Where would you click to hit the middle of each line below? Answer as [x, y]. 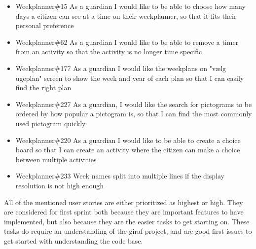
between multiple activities [56, 159]
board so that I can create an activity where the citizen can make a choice [128, 150]
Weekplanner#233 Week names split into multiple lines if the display [120, 176]
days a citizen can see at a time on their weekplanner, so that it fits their [126, 16]
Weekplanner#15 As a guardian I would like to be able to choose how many [130, 6]
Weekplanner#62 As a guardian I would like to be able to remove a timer [127, 42]
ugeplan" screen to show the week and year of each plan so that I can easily [130, 78]
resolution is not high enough [60, 185]
